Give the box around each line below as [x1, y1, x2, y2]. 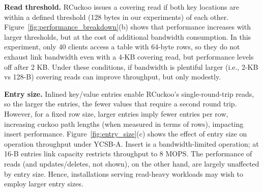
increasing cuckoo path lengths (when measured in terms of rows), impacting [4, 118, 244, 129]
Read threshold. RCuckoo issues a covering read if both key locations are [4, 2, 239, 12]
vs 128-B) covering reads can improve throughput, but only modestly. [4, 71, 221, 82]
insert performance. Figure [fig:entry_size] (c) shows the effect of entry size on [4, 128, 247, 139]
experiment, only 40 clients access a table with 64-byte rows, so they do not [4, 41, 240, 52]
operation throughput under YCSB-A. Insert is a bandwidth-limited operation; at [4, 138, 259, 149]
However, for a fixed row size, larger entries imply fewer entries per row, [4, 108, 228, 119]
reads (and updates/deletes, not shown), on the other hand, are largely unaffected [4, 158, 259, 169]
